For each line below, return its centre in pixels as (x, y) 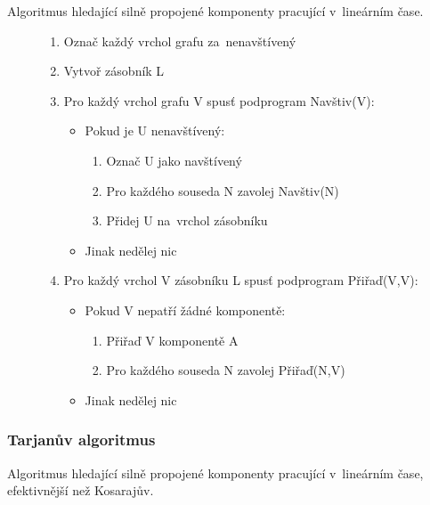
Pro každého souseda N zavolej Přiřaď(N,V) (226, 370)
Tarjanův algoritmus (81, 440)
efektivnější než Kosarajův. (81, 490)
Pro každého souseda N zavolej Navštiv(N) (223, 190)
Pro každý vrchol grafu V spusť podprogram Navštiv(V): (219, 100)
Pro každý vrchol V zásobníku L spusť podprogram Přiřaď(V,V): (241, 280)
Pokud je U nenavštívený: (155, 130)
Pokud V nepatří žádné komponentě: (185, 310)
